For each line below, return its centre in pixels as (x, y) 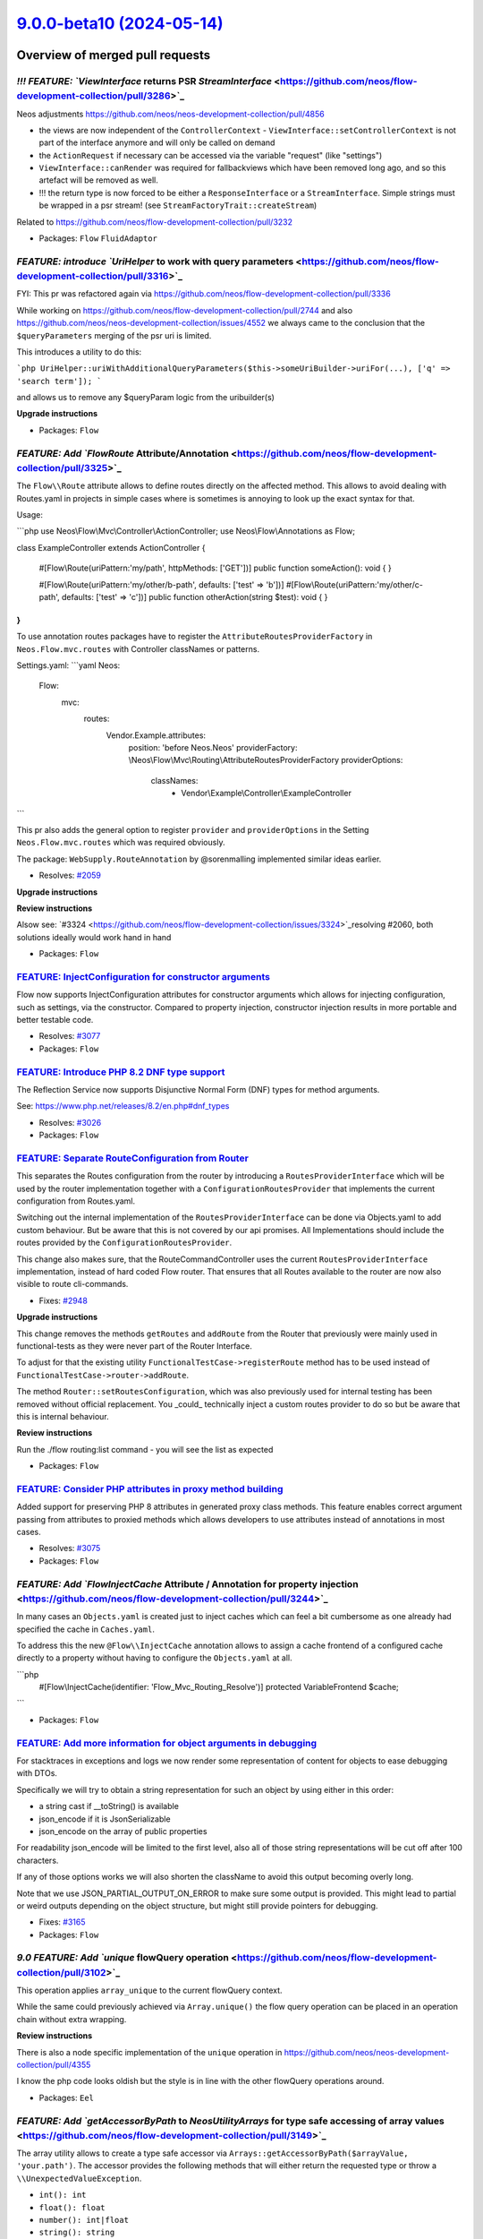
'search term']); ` (59, 381)
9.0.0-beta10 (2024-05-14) (120, 23)
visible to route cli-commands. (72, 1284)
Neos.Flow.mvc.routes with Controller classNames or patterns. (138, 648)
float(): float (72, 2207)
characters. (38, 1860)
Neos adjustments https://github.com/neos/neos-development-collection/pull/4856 (171, 114)
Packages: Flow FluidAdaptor (98, 238)
